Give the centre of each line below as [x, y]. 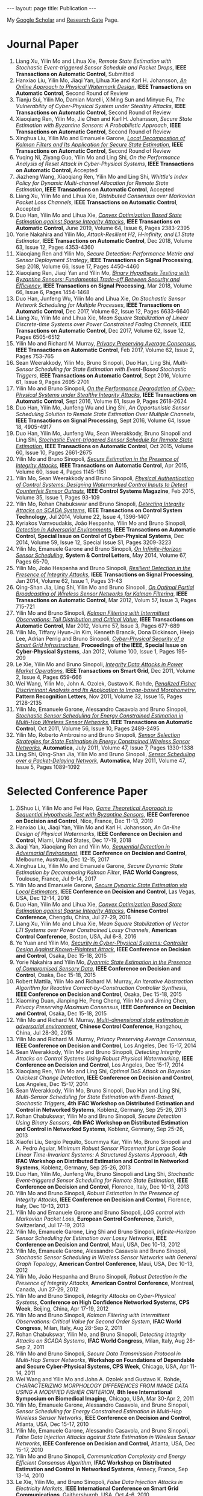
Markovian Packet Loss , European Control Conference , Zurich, [95, 1219]
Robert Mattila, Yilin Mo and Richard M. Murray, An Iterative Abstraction [104, 981]
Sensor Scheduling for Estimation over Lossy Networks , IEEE [91, 1238]
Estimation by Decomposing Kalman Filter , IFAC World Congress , [97, 872]
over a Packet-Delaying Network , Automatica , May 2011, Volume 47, [101, 760]
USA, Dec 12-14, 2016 [42, 897]
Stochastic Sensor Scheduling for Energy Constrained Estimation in [99, 715]
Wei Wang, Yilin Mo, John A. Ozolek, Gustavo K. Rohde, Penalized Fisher [106, 683]
